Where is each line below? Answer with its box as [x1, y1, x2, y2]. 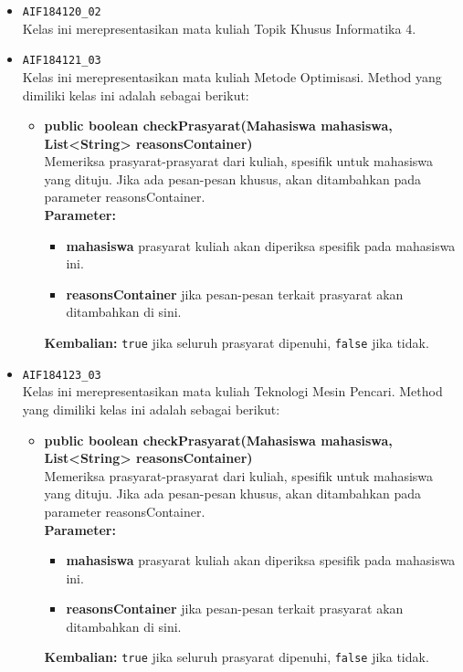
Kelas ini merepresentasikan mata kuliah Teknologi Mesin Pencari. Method [22, 382, 443, 401]
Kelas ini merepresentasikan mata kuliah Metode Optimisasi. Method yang [22, 67, 442, 86]
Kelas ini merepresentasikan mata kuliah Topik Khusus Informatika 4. [22, 18, 416, 37]
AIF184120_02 [22, 5, 101, 18]
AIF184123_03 [22, 368, 101, 382]
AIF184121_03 [22, 54, 101, 68]
